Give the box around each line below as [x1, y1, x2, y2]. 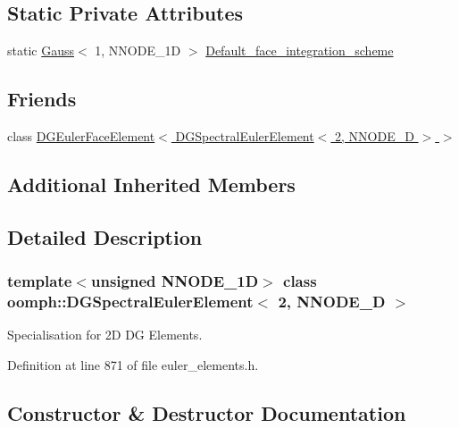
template [7, 270, 72, 292]
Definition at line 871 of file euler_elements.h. [7, 355, 259, 373]
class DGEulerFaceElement [7, 127, 155, 145]
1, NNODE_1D [95, 41, 181, 60]
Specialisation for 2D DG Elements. [7, 325, 203, 344]
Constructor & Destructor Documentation [7, 399, 406, 426]
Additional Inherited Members [7, 170, 296, 197]
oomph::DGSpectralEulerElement [7, 290, 254, 312]
